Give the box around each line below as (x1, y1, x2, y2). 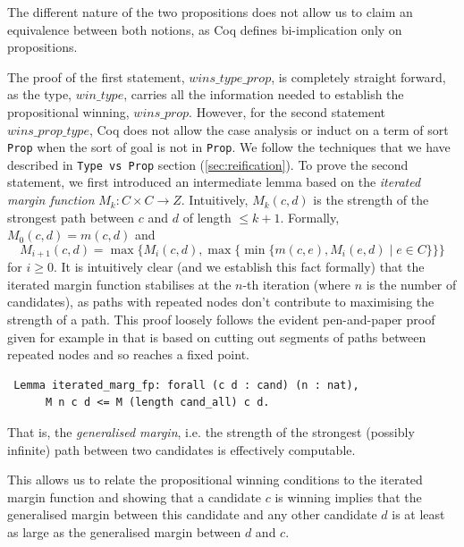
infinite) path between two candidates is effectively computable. (7, 440, 356, 459)
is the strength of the (313, 190, 429, 209)
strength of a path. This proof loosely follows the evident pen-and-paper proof (7, 310, 435, 329)
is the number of (366, 274, 457, 293)
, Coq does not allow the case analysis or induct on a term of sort (89, 120, 449, 139)
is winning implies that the (274, 487, 422, 506)
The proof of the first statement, (7, 67, 185, 86)
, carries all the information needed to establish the (123, 85, 404, 104)
